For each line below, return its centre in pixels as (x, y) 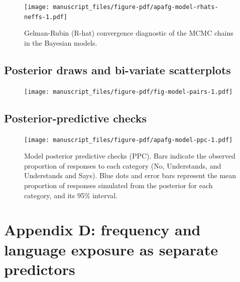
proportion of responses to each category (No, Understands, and (123, 165)
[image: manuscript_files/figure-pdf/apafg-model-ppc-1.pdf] (129, 140)
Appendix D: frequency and (102, 230)
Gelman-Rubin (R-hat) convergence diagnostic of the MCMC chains (129, 33)
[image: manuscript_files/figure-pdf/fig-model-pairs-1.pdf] (129, 92)
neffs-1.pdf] (46, 17)
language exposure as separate (111, 249)
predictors (40, 269)
